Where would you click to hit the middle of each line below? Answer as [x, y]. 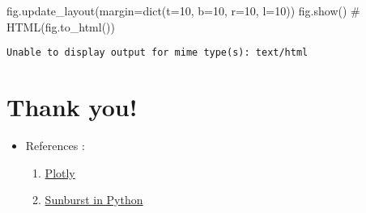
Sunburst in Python [94, 200]
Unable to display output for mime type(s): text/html [157, 53]
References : [55, 145]
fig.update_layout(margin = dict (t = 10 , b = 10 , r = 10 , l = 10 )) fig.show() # [183, 10]
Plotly [60, 172]
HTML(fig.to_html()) [61, 26]
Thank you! [72, 107]
